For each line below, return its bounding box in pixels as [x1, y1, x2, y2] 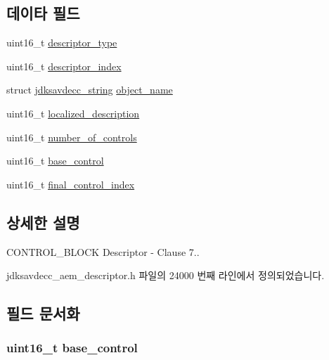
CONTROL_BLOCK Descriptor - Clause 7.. [6, 244, 200, 259]
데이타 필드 [6, 2, 80, 24]
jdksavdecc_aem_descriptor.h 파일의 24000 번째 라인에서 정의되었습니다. [6, 268, 325, 283]
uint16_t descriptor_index [6, 58, 122, 73]
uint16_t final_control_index [6, 176, 135, 191]
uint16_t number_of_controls [6, 129, 137, 144]
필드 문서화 [6, 302, 80, 324]
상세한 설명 [6, 211, 80, 233]
